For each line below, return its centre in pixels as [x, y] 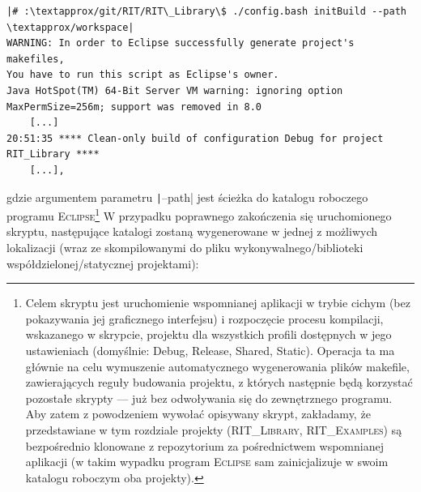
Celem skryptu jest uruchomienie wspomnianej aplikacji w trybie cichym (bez [218, 303]
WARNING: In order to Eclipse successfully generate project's [181, 43]
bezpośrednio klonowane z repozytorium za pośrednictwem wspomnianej [204, 445]
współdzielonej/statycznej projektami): [103, 263]
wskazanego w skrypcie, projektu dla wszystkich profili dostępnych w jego [208, 334]
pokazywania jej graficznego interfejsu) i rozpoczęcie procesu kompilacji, [204, 318]
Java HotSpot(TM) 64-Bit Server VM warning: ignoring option [175, 90]
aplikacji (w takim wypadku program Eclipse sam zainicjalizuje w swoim [207, 462]
